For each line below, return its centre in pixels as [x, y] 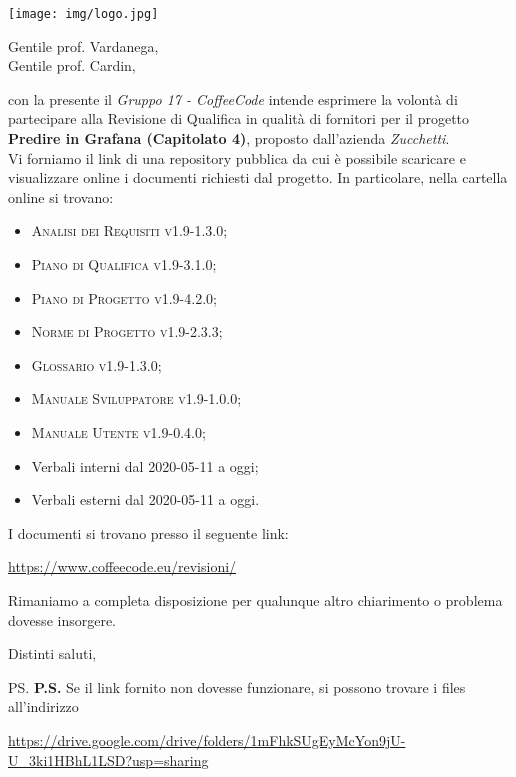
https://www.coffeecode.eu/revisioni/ [122, 566]
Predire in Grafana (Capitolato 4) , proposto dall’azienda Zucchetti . [229, 138]
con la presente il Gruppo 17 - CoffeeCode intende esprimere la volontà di [233, 98]
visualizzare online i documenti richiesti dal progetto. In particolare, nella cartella [258, 177]
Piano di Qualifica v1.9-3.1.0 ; [124, 264]
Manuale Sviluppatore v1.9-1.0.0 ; [136, 398]
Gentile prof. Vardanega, [83, 45]
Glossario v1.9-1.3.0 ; [96, 364]
